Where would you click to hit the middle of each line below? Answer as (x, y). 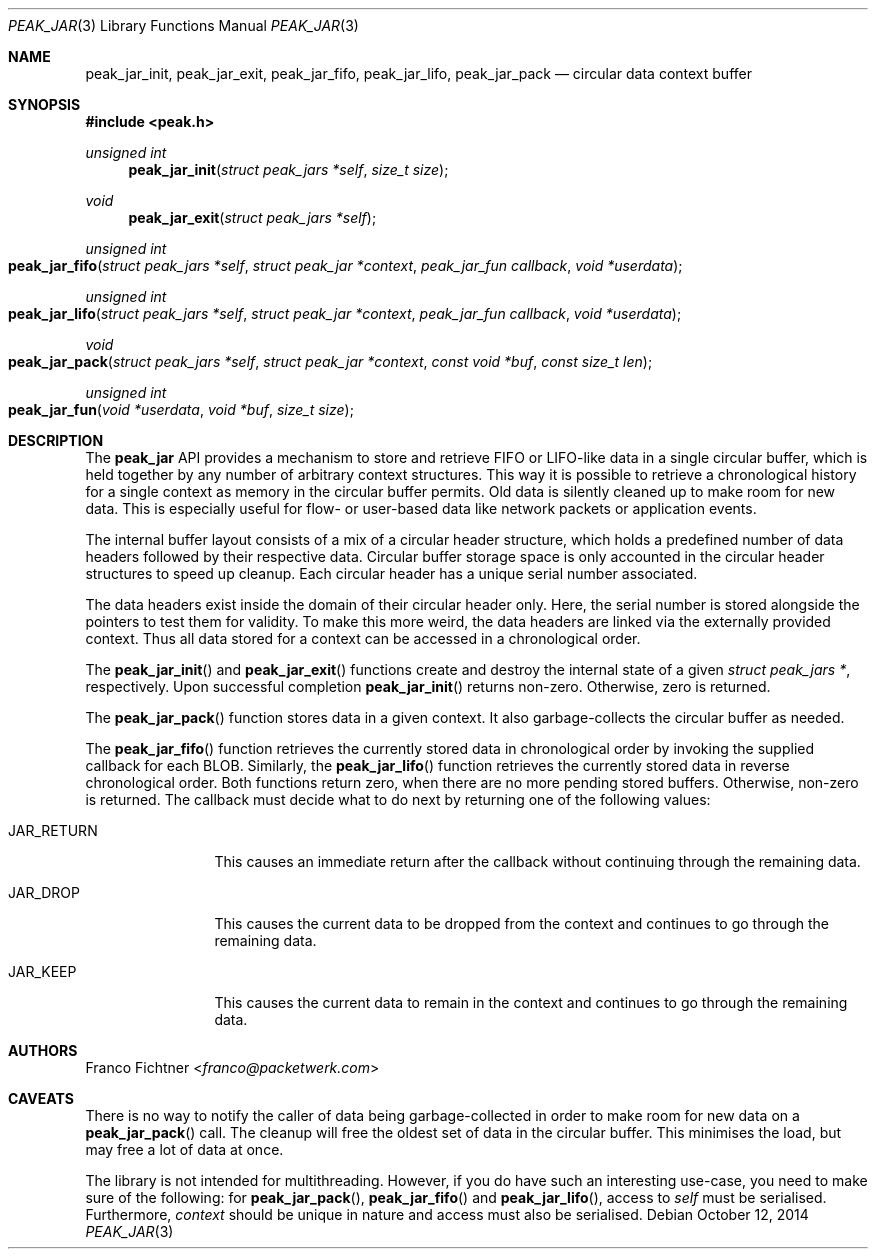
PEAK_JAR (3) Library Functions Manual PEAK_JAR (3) (183, 25)
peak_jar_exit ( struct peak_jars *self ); (252, 217)
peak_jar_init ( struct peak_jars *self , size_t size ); (288, 169)
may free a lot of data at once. (184, 1149)
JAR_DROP (44, 892)
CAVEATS (41, 1098)
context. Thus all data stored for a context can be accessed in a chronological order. (363, 638)
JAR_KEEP (42, 971)
